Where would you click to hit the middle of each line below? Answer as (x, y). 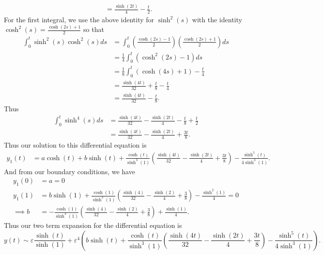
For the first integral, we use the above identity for (79, 20)
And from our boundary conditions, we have (69, 171)
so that (94, 29)
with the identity (217, 20)
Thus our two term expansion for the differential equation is (93, 225)
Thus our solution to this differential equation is (75, 145)
